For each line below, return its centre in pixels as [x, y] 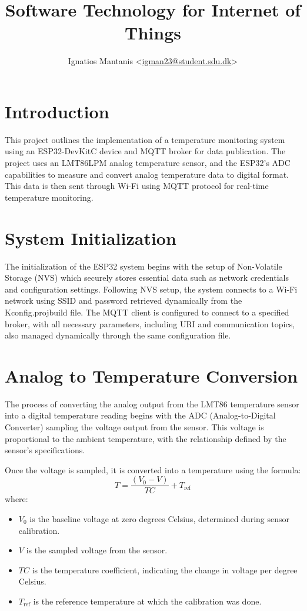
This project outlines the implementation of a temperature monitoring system [145, 139]
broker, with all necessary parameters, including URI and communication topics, [150, 323]
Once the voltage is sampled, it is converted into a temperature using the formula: [153, 469]
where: [16, 499]
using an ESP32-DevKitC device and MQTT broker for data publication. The [145, 151]
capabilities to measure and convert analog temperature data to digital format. [147, 174]
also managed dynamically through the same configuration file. [118, 335]
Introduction [57, 111]
